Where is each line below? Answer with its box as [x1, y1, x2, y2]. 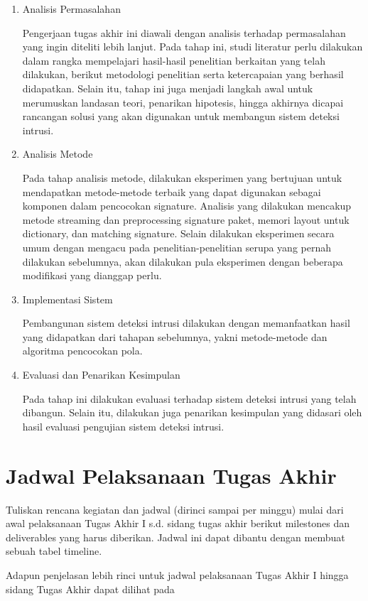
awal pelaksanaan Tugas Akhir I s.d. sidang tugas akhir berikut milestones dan [6, 516, 350, 531]
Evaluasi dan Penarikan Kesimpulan [22, 367, 180, 382]
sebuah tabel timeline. [6, 543, 102, 558]
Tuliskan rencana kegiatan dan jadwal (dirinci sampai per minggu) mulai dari [6, 502, 344, 516]
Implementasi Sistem [22, 291, 113, 306]
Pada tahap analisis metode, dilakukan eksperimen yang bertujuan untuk [22, 170, 342, 185]
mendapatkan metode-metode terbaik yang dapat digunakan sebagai [22, 184, 321, 199]
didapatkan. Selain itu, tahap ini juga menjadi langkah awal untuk [22, 80, 313, 95]
